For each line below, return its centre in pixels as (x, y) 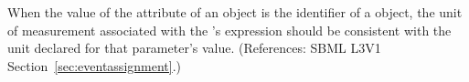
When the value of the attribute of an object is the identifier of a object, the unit (235, 12)
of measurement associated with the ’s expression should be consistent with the (229, 30)
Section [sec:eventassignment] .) (95, 65)
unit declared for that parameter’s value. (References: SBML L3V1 (194, 48)
